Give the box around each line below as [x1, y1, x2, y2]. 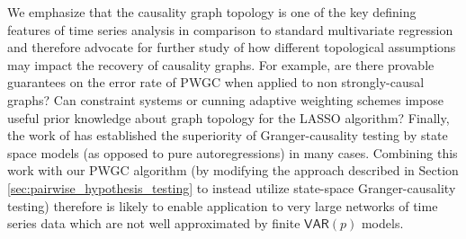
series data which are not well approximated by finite [7, 214, 300, 233]
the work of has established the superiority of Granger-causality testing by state [7, 126, 448, 145]
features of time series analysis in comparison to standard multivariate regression [7, 20, 453, 39]
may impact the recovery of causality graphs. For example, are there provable [7, 55, 435, 74]
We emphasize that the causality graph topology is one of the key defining [7, 3, 417, 21]
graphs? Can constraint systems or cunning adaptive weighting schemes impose [7, 90, 444, 109]
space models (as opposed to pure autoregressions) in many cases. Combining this [7, 143, 458, 162]
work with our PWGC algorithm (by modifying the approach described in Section [7, 161, 459, 180]
